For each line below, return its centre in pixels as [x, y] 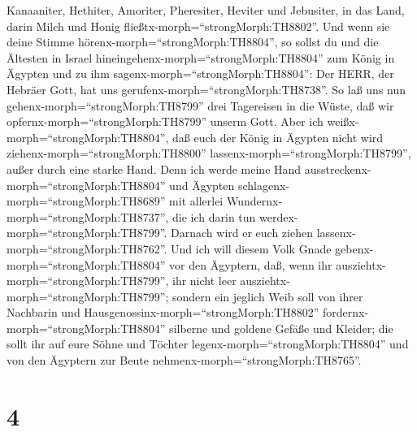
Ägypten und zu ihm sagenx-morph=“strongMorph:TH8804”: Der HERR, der [200, 73]
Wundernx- [254, 201]
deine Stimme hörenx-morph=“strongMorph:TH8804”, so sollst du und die [193, 42]
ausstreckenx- [338, 168]
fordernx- [346, 312]
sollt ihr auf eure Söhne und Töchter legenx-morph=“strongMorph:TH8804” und [208, 344]
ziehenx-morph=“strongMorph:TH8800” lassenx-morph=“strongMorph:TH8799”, [209, 153]
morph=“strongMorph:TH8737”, [88, 216]
